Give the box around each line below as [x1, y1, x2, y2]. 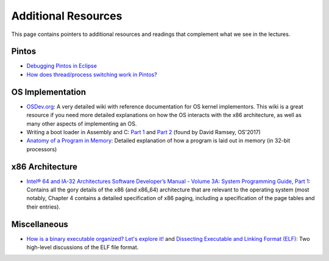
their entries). [26, 203, 61, 210]
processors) [26, 145, 57, 152]
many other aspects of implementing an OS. [26, 120, 137, 127]
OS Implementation [11, 87, 87, 97]
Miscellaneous [11, 219, 68, 229]
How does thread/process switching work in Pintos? [26, 71, 158, 78]
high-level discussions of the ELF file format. [26, 244, 139, 251]
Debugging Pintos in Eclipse [26, 62, 97, 70]
